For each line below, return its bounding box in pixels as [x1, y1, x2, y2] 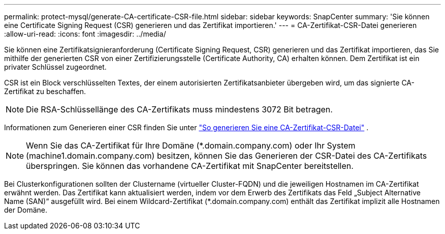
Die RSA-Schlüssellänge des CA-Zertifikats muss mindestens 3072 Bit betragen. [26, 104, 333, 114]
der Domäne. [4, 206, 48, 214]
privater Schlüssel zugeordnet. [4, 63, 107, 71]
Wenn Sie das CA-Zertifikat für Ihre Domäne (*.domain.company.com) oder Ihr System [26, 140, 356, 151]
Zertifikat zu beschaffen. [4, 87, 86, 96]
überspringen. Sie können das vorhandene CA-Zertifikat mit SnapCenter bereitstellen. [26, 161, 354, 171]
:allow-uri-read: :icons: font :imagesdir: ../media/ [4, 30, 166, 38]
